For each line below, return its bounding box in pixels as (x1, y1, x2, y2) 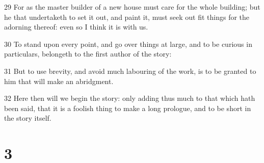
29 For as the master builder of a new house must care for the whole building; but (4, 2, 260, 12)
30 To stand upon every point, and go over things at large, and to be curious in (4, 38, 252, 49)
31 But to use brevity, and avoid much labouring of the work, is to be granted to (4, 65, 256, 76)
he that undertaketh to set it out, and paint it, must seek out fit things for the (4, 11, 250, 22)
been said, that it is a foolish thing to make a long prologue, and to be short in (4, 102, 251, 113)
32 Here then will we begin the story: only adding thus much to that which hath (4, 93, 255, 103)
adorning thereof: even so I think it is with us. (4, 21, 148, 32)
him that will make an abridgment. (4, 75, 114, 86)
